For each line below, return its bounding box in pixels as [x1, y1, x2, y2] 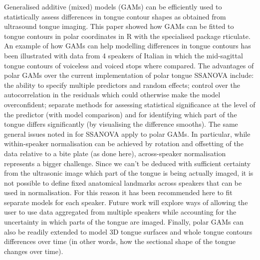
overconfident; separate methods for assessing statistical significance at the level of [4, 99, 256, 109]
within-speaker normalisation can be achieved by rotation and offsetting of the [4, 138, 244, 149]
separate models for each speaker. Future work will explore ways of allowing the [4, 197, 248, 207]
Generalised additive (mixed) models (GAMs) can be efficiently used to [4, 1, 222, 11]
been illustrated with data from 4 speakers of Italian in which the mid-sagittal [4, 50, 243, 60]
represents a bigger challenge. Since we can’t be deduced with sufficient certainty [4, 158, 251, 168]
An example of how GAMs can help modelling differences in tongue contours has [4, 40, 251, 51]
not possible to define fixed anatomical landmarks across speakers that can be [4, 177, 242, 188]
